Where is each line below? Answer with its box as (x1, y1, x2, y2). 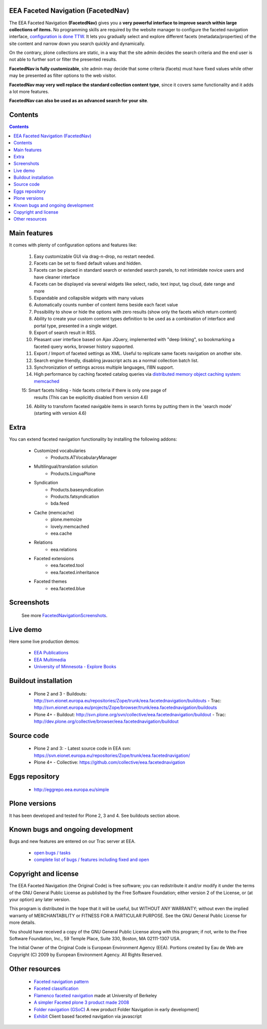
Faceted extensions (34, 556, 74, 562)
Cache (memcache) (34, 510, 74, 515)
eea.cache (50, 530, 72, 536)
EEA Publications (34, 650, 69, 656)
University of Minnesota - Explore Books (34, 664, 116, 670)
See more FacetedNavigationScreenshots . (21, 613, 108, 619)
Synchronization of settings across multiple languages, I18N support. (34, 364, 174, 370)
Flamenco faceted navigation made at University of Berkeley (34, 992, 157, 998)
